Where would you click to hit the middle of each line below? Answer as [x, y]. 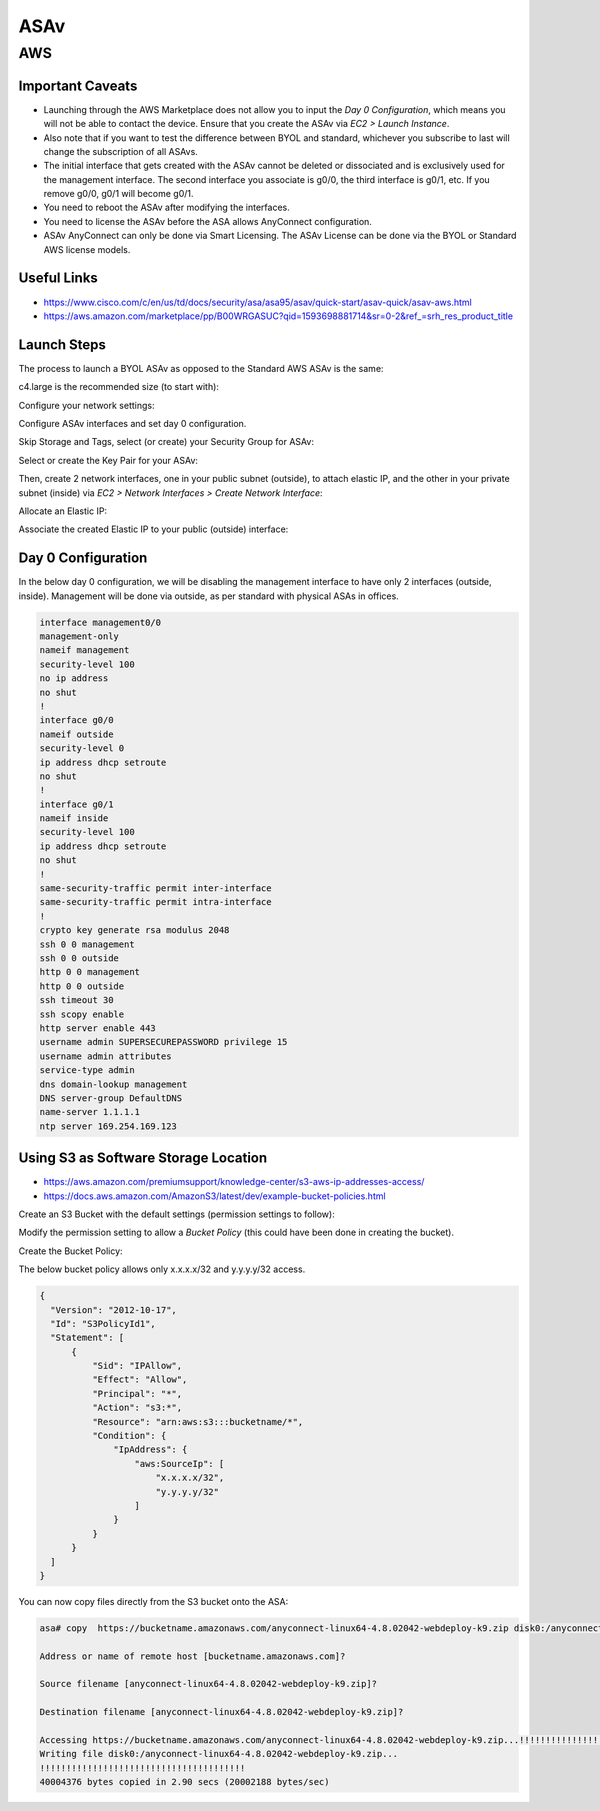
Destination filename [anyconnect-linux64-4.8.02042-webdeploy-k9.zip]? [221, 1712]
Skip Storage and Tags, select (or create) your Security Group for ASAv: [166, 442]
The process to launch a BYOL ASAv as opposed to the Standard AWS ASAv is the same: [201, 368]
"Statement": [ [87, 1338]
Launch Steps [62, 344]
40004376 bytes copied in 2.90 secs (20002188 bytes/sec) [184, 1782]
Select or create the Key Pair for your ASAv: [108, 460]
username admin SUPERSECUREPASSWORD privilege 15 [163, 1042]
